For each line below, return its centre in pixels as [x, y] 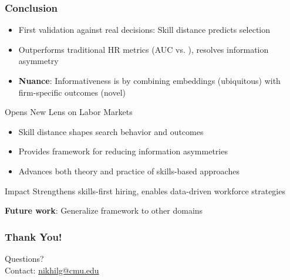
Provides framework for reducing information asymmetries [123, 151]
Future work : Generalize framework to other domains [104, 210]
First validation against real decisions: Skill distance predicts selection [144, 30]
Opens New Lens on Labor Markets [69, 112]
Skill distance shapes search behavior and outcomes [111, 131]
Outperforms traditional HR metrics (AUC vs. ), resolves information [144, 49]
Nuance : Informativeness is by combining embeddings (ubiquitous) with [149, 80]
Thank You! [33, 236]
